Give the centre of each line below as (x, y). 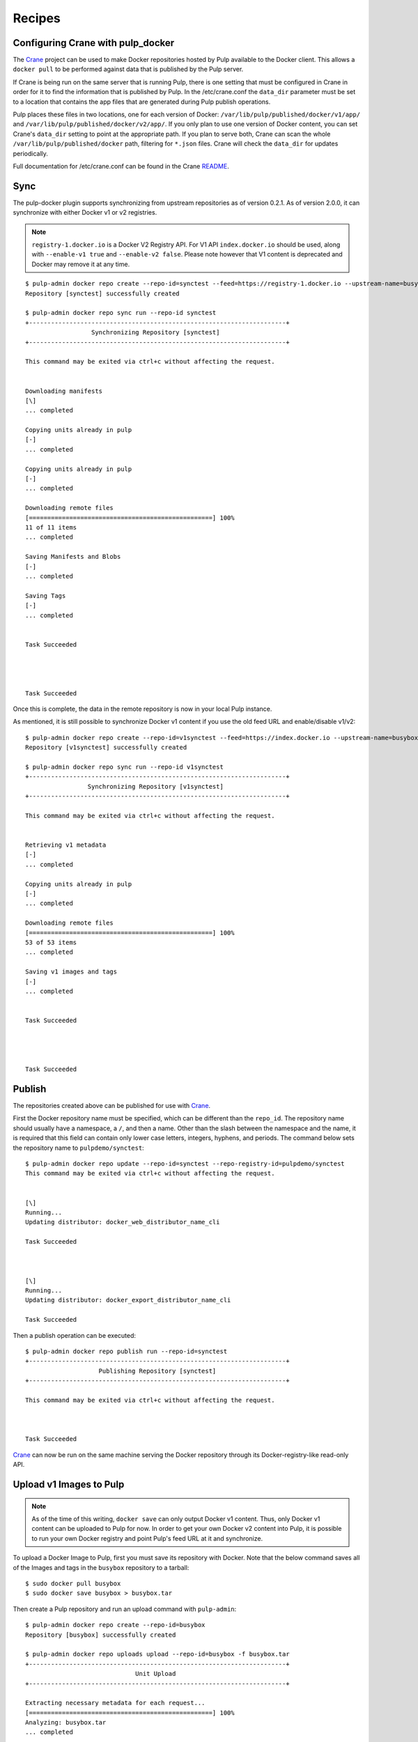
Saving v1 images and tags (71, 972)
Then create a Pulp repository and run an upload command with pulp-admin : (125, 1609)
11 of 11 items (51, 527)
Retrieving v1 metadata (66, 845)
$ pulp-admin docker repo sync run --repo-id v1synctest (125, 767)
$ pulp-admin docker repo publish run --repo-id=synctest (126, 1351)
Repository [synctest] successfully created (103, 293)
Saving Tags (46, 595)
